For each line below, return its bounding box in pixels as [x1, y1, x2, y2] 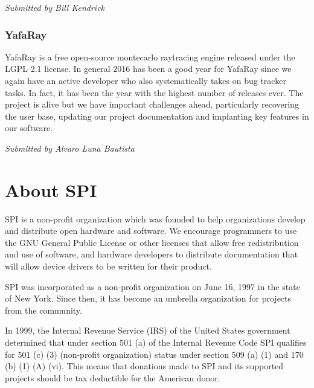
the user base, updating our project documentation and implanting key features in [5, 109, 309, 122]
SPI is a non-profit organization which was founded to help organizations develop [5, 212, 306, 225]
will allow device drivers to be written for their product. [5, 260, 212, 273]
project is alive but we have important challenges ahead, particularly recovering [5, 98, 299, 111]
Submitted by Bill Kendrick [5, 1, 105, 13]
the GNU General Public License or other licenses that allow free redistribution [5, 236, 299, 248]
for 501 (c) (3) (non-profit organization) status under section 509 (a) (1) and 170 [5, 348, 304, 360]
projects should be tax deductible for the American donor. [5, 371, 220, 384]
